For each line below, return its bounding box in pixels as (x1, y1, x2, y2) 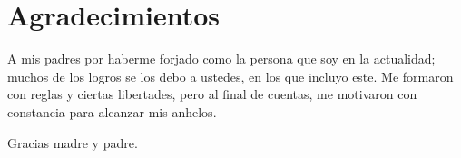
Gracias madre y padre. (7, 133, 138, 152)
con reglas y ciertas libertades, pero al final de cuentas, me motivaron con (7, 84, 417, 104)
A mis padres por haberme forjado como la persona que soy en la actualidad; (7, 49, 436, 68)
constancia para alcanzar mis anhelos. (7, 102, 217, 121)
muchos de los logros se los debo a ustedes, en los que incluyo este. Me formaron (7, 66, 454, 85)
